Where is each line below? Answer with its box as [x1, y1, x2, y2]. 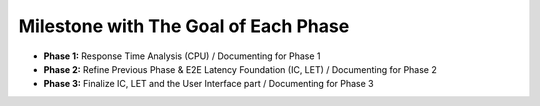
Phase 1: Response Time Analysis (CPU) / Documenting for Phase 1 [43, 50, 321, 62]
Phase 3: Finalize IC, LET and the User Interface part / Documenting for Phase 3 [43, 78, 374, 90]
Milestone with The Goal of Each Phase [18, 15, 350, 37]
